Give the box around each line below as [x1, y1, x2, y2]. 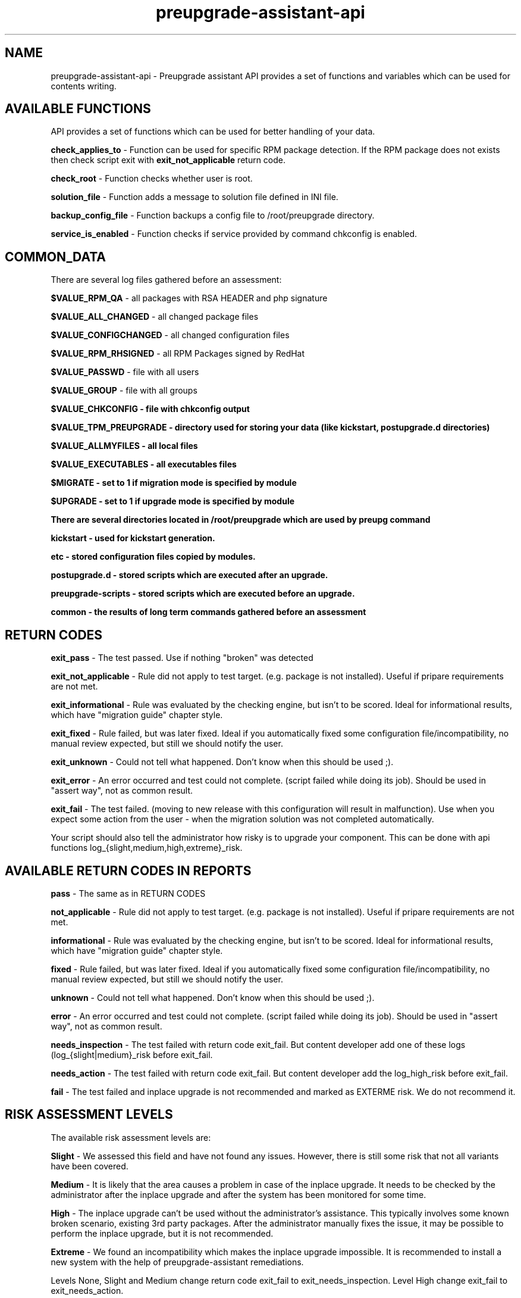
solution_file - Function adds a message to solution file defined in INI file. [51, 192, 338, 202]
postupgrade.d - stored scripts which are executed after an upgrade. [51, 570, 328, 581]
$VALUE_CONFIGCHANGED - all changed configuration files [51, 330, 290, 341]
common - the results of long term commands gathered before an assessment [51, 607, 366, 617]
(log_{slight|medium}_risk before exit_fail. [51, 1049, 213, 1060]
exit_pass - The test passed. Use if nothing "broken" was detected [51, 653, 313, 663]
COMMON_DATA [5, 249, 106, 264]
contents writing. [51, 80, 117, 91]
